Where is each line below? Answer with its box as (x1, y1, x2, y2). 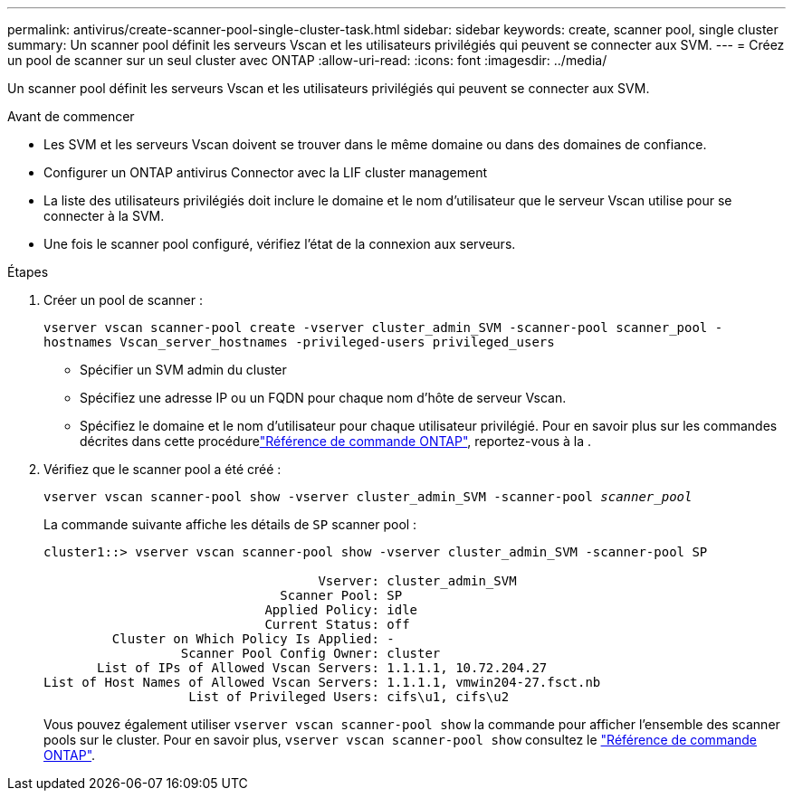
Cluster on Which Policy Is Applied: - (111, 632, 395, 646)
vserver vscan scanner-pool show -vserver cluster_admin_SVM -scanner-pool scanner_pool (43, 489, 693, 504)
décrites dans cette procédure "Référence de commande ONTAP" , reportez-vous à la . (80, 433, 592, 449)
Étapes (7, 264, 49, 280)
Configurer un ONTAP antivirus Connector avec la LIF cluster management (43, 165, 488, 180)
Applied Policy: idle (264, 603, 418, 617)
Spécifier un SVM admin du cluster (80, 362, 287, 377)
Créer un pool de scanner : (43, 292, 203, 308)
